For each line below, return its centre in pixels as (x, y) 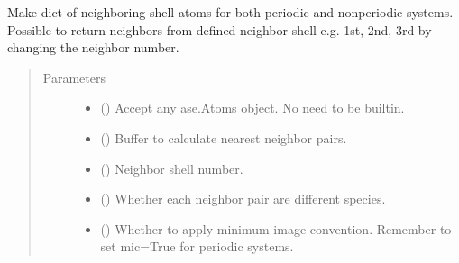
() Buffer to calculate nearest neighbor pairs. (224, 137)
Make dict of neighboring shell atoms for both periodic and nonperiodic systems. (230, 12)
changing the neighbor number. (93, 47)
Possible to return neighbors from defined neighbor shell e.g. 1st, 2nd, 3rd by (220, 29)
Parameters (74, 77)
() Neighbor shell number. (172, 168)
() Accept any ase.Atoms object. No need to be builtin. (252, 108)
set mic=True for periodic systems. (197, 246)
